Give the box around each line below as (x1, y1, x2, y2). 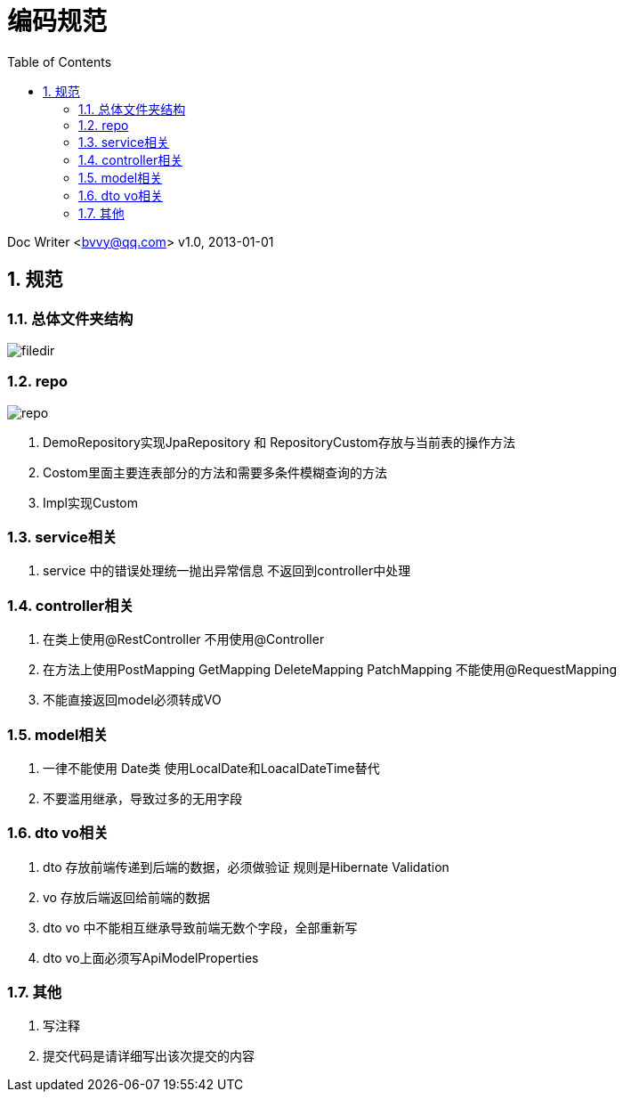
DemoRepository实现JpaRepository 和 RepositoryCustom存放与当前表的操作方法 (43, 434, 516, 450)
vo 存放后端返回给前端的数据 (43, 889, 210, 905)
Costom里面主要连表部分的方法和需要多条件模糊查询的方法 (43, 464, 388, 480)
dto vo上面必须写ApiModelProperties (43, 949, 259, 965)
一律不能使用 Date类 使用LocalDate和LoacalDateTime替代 (43, 760, 380, 776)
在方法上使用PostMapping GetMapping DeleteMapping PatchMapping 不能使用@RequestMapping (43, 662, 618, 678)
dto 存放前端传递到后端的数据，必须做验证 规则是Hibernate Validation (43, 859, 449, 875)
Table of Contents (7, 53, 112, 69)
